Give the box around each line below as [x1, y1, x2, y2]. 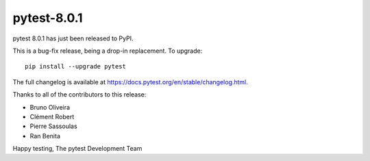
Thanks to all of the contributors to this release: [12, 90, 147, 99]
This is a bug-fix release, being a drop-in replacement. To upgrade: [12, 47, 203, 55]
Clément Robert [29, 112, 75, 121]
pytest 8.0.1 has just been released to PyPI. [12, 34, 134, 42]
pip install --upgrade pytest [25, 62, 127, 71]
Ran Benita [29, 132, 61, 140]
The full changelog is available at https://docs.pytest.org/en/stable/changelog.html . [12, 77, 248, 86]
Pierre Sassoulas [29, 122, 78, 130]
